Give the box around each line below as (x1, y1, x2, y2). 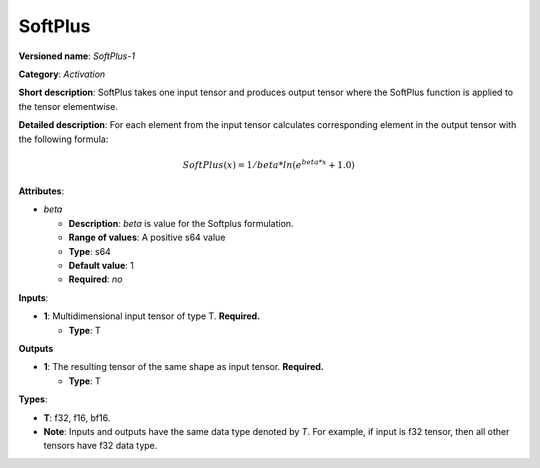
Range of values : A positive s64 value (68, 231, 226, 244)
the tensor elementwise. (18, 100, 119, 112)
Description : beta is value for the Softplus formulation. (68, 217, 294, 229)
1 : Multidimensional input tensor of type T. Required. (43, 310, 261, 322)
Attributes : (18, 185, 65, 197)
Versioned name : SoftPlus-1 (18, 50, 135, 62)
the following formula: (18, 133, 109, 145)
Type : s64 (68, 245, 112, 257)
